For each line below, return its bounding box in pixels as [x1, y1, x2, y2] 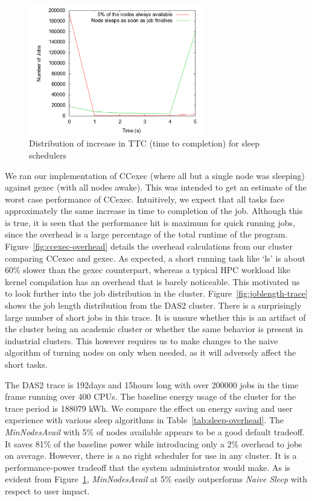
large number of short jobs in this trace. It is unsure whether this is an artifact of [5, 310, 306, 323]
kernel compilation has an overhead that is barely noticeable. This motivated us [5, 275, 300, 288]
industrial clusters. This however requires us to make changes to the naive [5, 334, 278, 347]
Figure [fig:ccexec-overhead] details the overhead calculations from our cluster [5, 240, 293, 253]
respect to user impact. [5, 484, 90, 497]
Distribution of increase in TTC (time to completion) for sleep [29, 137, 260, 150]
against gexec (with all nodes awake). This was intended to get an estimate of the [5, 181, 307, 194]
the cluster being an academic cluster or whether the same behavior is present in [5, 323, 304, 335]
